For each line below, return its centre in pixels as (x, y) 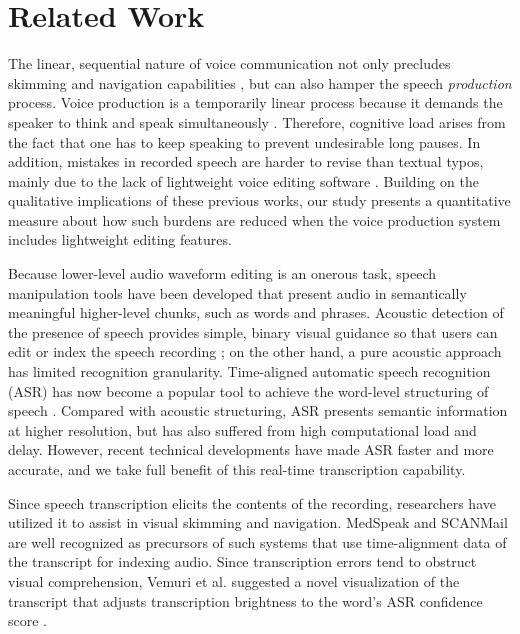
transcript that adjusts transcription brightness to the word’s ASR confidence (245, 600)
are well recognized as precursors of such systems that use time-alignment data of (257, 541)
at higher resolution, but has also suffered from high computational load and (242, 429)
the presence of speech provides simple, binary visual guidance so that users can (253, 331)
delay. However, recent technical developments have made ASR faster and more (251, 449)
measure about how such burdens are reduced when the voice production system (254, 219)
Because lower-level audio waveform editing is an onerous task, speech (222, 273)
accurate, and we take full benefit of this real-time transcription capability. (237, 469)
